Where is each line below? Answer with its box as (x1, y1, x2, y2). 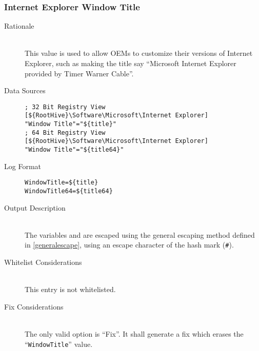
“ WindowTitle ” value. (25, 338, 93, 349)
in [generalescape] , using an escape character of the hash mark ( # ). (25, 239, 234, 250)
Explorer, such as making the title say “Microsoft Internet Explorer (25, 58, 236, 68)
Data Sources (4, 85, 46, 96)
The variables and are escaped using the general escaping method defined (25, 229, 255, 240)
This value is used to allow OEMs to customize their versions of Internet (25, 48, 253, 58)
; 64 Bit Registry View (25, 129, 106, 136)
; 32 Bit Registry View (25, 103, 106, 111)
